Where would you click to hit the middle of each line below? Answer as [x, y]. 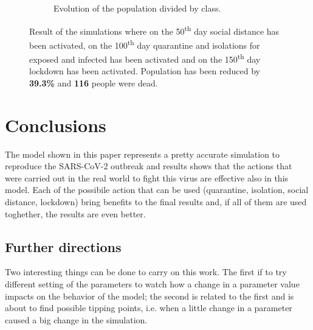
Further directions [63, 246]
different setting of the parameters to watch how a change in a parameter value [152, 284]
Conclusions [56, 125]
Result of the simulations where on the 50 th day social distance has [154, 30]
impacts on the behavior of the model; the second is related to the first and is [150, 296]
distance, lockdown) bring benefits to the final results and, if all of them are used [156, 202]
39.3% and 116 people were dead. [94, 82]
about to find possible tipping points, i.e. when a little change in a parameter [149, 308]
